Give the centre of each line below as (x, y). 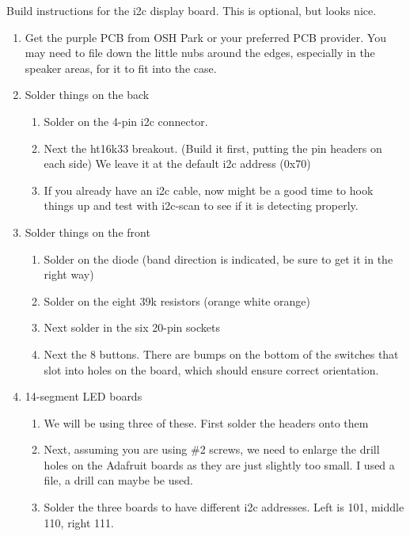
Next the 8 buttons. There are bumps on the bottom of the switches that (221, 354)
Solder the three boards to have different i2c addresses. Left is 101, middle (224, 507)
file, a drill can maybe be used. (118, 480)
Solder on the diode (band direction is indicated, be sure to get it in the (218, 258)
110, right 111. (79, 522)
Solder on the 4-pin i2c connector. (126, 121)
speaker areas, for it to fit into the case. (121, 68)
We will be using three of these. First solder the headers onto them (206, 422)
